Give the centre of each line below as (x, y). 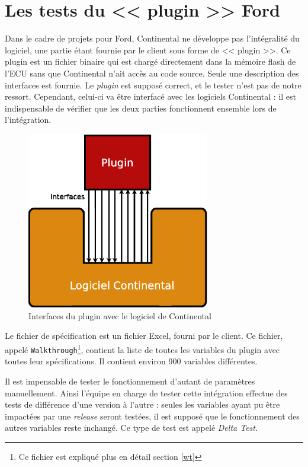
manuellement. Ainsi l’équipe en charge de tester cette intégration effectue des (146, 393)
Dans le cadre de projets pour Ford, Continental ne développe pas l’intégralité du (152, 38)
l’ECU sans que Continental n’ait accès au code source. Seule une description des (152, 73)
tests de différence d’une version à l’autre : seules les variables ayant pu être (142, 404)
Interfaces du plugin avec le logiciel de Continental (120, 315)
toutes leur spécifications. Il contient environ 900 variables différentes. (131, 361)
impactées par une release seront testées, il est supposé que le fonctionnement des (152, 416)
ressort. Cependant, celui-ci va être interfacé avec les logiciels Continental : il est (151, 96)
